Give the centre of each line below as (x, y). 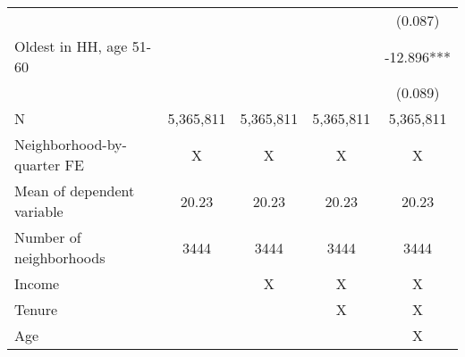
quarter (38, 165)
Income (37, 283)
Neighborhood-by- (71, 144)
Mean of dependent (75, 191)
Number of (48, 237)
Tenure (36, 309)
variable (39, 211)
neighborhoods (60, 257)
